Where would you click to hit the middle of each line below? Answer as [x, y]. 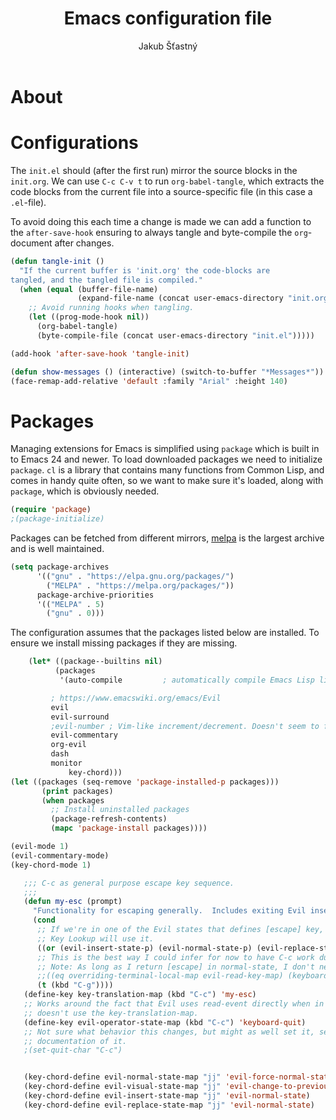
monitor [66, 763]
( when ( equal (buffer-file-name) [89, 289]
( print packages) [77, 791]
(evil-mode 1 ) [40, 847]
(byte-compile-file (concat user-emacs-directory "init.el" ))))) [175, 335]
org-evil [68, 745]
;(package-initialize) [57, 519]
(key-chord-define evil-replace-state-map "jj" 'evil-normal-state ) [169, 1105]
